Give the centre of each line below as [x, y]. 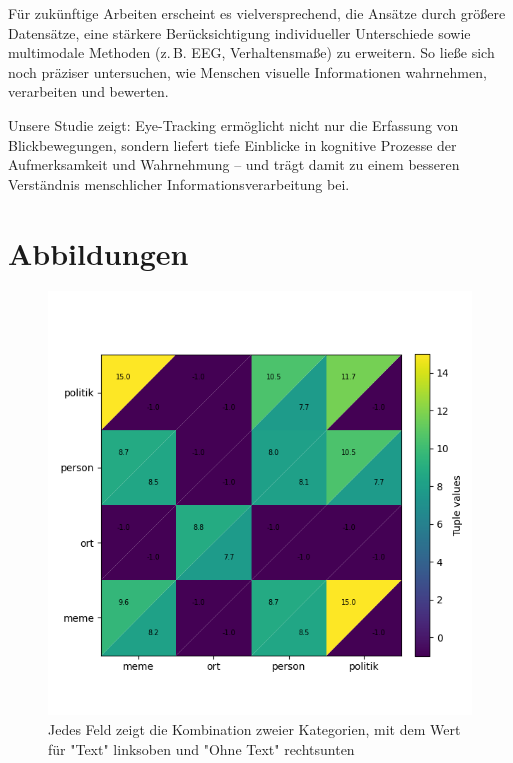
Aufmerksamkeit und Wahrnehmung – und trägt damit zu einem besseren [234, 164]
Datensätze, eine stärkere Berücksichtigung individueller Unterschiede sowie [239, 32]
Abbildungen [98, 252]
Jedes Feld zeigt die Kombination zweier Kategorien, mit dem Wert [254, 729]
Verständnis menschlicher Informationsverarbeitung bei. [179, 183]
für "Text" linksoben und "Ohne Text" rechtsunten [201, 748]
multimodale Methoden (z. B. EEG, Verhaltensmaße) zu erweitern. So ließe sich [251, 52]
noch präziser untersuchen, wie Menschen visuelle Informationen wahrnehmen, [247, 71]
